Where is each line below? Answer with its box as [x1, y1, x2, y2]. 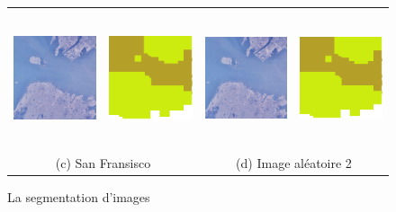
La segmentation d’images [7, 187, 150, 206]
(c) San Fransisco [55, 153, 151, 172]
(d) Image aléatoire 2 [236, 153, 352, 172]
